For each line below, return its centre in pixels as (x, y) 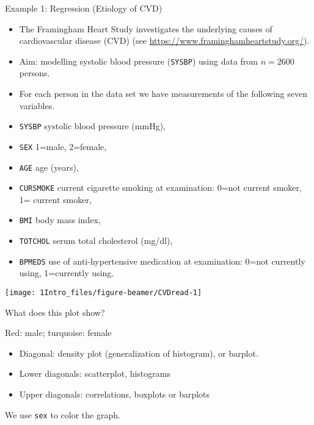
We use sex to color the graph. (63, 414)
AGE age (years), (49, 167)
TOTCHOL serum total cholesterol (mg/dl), (96, 241)
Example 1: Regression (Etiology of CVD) (84, 8)
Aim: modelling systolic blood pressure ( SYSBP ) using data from (139, 61)
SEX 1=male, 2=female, (63, 146)
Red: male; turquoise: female (58, 333)
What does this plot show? (55, 312)
